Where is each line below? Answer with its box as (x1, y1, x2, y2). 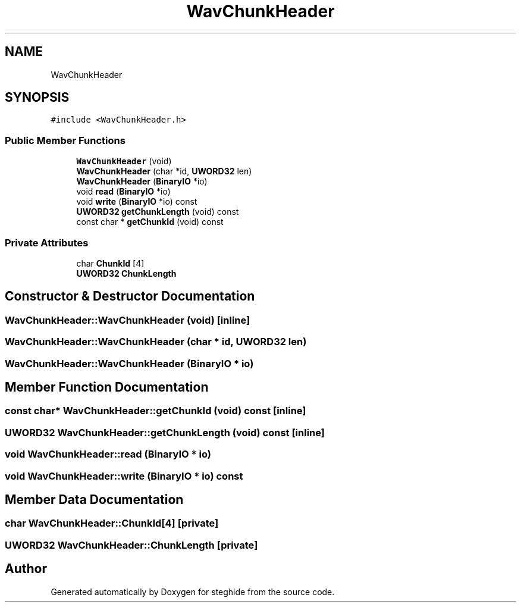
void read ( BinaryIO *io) (76, 186, 171, 197)
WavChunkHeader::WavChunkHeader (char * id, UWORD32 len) (5, 336, 307, 348)
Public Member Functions (5, 134, 125, 146)
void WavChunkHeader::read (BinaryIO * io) (5, 448, 211, 461)
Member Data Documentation (5, 492, 184, 507)
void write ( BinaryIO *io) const (76, 196, 197, 207)
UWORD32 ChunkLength (76, 268, 177, 279)
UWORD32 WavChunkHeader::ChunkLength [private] (5, 539, 258, 551)
